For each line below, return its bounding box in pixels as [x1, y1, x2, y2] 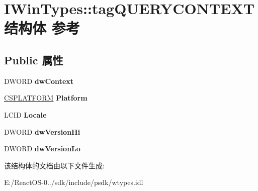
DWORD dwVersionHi [4, 126, 80, 137]
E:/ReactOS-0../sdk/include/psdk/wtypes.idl [4, 177, 143, 187]
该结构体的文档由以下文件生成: [4, 160, 105, 170]
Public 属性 [4, 52, 63, 67]
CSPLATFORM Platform [4, 92, 88, 103]
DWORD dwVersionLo [4, 143, 80, 154]
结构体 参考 [4, 18, 80, 38]
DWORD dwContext [4, 75, 74, 86]
